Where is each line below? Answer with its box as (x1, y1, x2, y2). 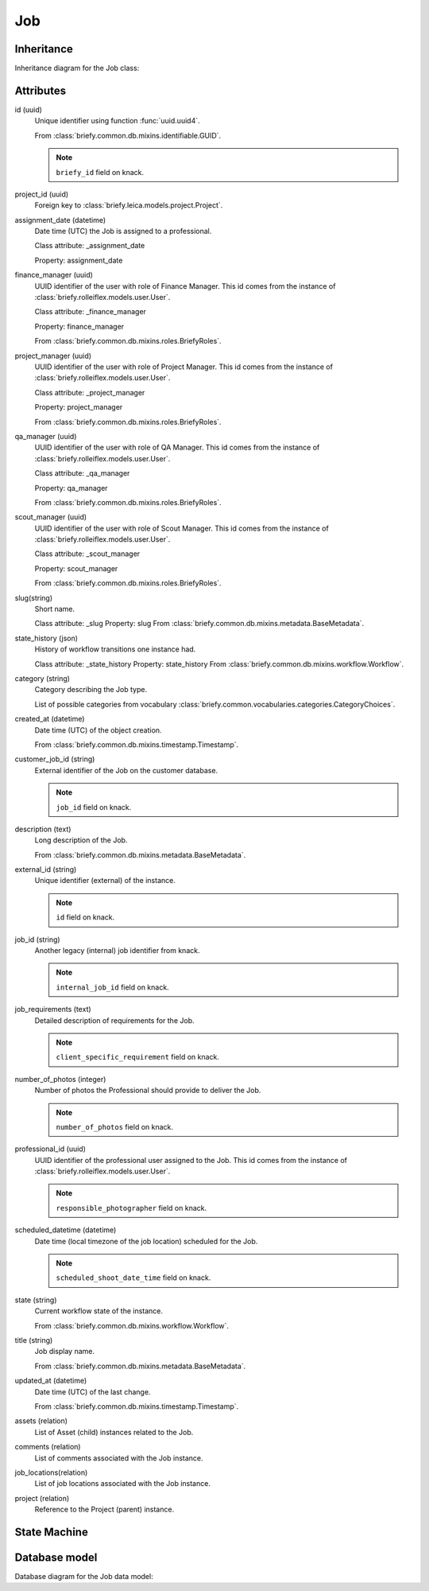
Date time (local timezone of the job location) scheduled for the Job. (34, 1236, 258, 1246)
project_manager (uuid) (14, 351, 91, 360)
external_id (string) (14, 865, 77, 874)
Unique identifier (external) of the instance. (34, 876, 176, 885)
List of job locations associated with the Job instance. (34, 1479, 211, 1488)
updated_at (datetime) (14, 1376, 87, 1386)
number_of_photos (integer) (14, 1074, 106, 1083)
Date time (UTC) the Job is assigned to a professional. (34, 227, 212, 236)
